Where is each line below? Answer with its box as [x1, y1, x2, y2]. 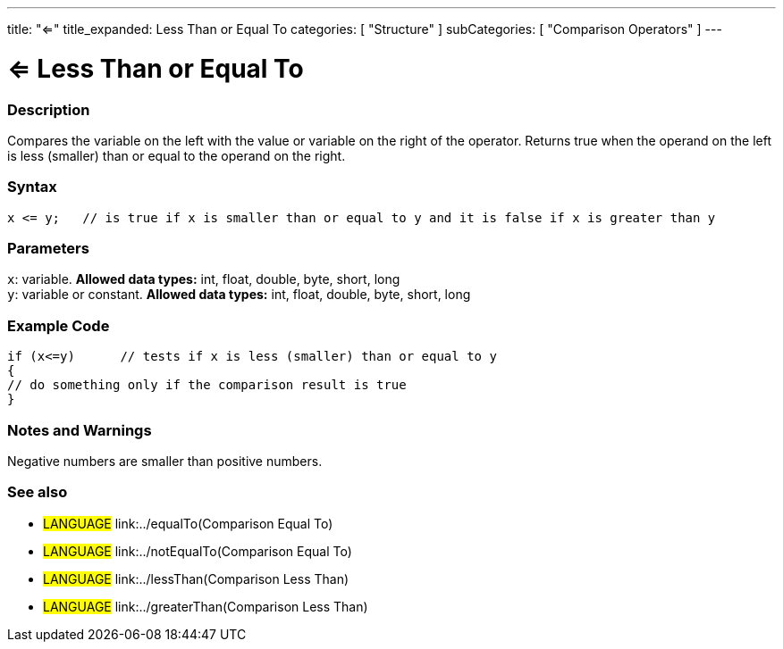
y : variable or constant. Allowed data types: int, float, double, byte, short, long [7, 287, 471, 303]
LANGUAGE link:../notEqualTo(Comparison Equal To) [43, 543, 352, 559]
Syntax [7, 178, 57, 196]
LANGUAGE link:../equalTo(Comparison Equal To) [43, 515, 333, 531]
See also [7, 483, 68, 502]
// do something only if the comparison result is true [7, 378, 407, 393]
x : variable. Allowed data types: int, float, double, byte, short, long [7, 271, 400, 287]
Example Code [7, 316, 110, 335]
